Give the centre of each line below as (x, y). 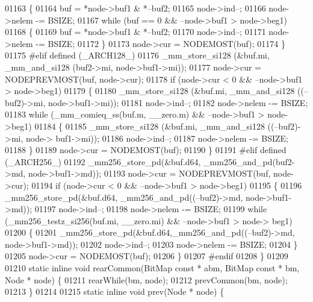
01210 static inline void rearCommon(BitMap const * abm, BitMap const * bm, (152, 268)
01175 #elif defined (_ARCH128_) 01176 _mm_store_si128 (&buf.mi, (137, 55)
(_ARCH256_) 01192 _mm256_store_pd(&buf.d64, (103, 161)
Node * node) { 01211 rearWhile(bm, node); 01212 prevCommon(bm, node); (146, 279)
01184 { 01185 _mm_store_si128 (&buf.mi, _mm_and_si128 (150, 126)
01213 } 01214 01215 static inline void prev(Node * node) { (115, 291)
